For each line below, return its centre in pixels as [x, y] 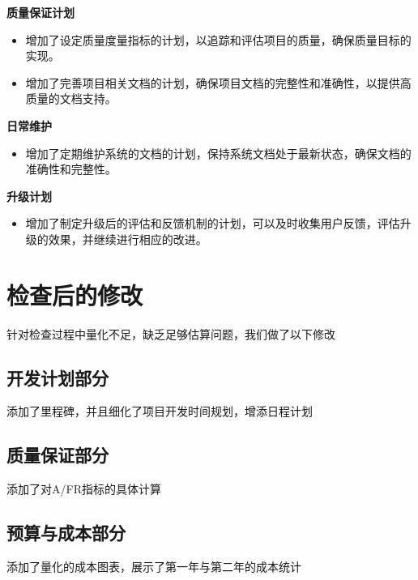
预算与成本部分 [66, 533]
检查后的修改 [75, 294]
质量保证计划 [41, 12]
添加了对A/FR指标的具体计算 [84, 489]
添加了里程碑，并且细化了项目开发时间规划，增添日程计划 [160, 411]
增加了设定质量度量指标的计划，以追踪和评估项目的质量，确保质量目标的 [218, 39]
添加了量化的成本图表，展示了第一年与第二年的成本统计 [154, 567]
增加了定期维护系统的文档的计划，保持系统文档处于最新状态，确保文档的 [218, 153]
